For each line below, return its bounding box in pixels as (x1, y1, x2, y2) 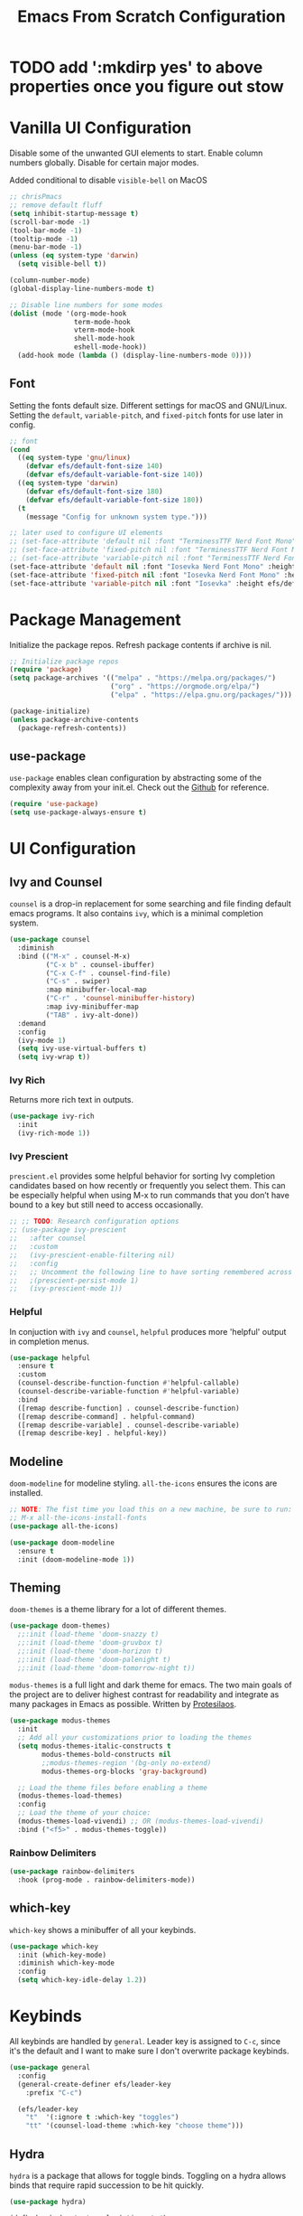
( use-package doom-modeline (9, 1538, 115, 1547)
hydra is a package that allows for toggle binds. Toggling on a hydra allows (9, 2170, 287, 2181)
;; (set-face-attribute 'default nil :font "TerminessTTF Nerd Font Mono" (9, 537, 297, 546)
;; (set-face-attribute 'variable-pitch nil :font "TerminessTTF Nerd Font (9, 554, 300, 563)
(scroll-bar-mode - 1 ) (9, 217, 91, 227)
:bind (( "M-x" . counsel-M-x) (17, 952, 131, 961)
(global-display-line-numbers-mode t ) (9, 284, 155, 293)
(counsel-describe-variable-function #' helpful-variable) (17, 1387, 241, 1396)
